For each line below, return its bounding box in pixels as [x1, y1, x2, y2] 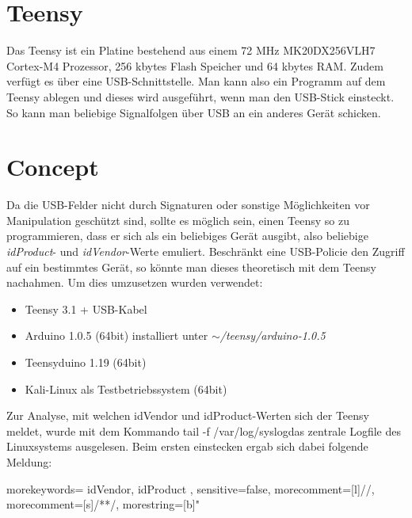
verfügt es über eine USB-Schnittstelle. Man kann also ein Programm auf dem [6, 73, 386, 90]
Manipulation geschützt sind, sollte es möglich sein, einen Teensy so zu [6, 211, 349, 228]
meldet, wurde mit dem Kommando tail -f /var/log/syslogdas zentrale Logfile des [6, 422, 401, 439]
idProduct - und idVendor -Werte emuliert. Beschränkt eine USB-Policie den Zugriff [6, 243, 405, 259]
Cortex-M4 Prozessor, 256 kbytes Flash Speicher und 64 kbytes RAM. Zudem [6, 57, 383, 74]
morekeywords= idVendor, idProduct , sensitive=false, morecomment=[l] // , [6, 480, 375, 497]
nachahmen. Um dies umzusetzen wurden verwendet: [6, 274, 263, 291]
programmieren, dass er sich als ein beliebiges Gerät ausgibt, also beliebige [6, 227, 368, 244]
